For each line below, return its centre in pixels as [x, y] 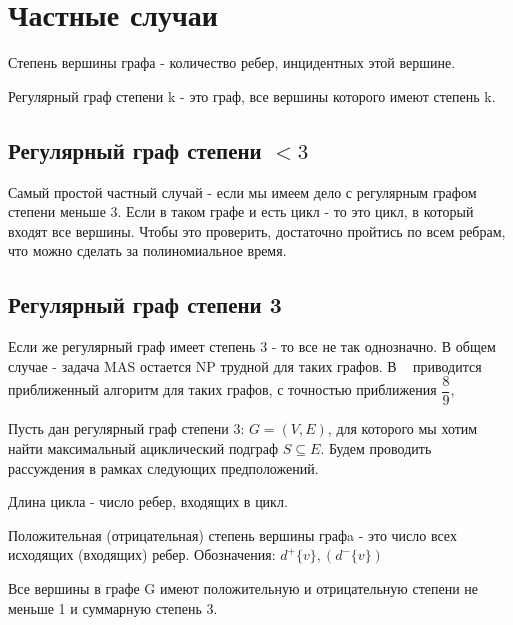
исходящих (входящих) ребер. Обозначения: [142, 554]
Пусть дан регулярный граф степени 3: [126, 428]
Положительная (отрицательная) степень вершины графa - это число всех [232, 534]
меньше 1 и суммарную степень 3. [113, 607]
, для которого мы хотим [402, 428]
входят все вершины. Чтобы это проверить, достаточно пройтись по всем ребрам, [257, 230]
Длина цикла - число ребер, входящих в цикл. [148, 501]
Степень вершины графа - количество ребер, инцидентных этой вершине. [232, 62]
